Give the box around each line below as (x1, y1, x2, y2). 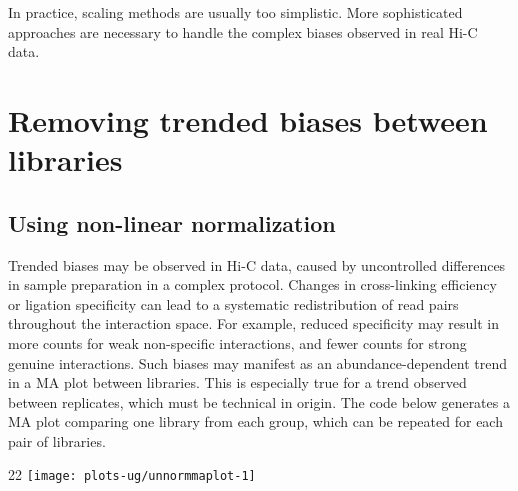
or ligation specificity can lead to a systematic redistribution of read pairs (8, 293, 459, 314)
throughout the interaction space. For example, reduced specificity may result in (8, 313, 500, 334)
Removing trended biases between (8, 99, 488, 140)
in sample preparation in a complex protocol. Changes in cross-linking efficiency (8, 274, 497, 295)
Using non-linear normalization (8, 207, 336, 238)
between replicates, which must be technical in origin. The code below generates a (8, 391, 510, 412)
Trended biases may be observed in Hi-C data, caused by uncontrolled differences (8, 254, 506, 275)
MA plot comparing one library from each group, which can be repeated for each (8, 411, 503, 432)
